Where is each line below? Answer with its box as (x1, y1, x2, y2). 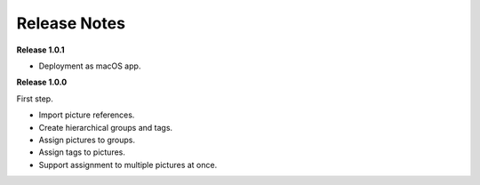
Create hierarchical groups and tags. (38, 122, 173, 133)
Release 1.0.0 (16, 76, 68, 88)
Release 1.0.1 (16, 44, 66, 55)
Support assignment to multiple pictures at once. (38, 159, 218, 170)
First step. (16, 93, 53, 104)
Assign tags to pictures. (38, 147, 126, 157)
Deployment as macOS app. (38, 60, 141, 71)
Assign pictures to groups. (38, 134, 136, 145)
